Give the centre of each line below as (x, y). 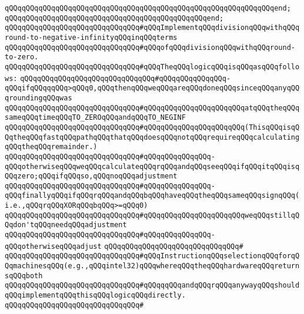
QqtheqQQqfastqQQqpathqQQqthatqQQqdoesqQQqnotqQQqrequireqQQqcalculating (152, 137)
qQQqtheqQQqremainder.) (51, 147)
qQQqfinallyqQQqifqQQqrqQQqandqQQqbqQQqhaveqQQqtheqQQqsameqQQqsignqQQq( (152, 196)
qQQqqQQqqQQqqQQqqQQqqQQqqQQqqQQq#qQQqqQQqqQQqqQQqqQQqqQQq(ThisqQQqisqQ (152, 127)
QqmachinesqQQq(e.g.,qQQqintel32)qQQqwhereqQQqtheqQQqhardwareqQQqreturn (152, 266)
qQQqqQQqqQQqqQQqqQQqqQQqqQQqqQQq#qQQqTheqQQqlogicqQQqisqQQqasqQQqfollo (152, 67)
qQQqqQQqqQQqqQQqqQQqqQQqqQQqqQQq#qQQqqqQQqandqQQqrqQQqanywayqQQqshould (152, 286)
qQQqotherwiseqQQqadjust (53, 246)
